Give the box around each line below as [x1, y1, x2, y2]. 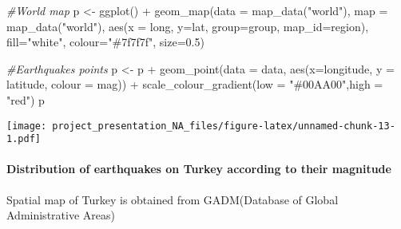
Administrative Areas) [6, 207, 115, 223]
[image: [6, 120, 47, 132]
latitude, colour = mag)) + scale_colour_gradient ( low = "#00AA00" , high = [6, 76, 383, 93]
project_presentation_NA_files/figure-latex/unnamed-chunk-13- [52, 120, 395, 132]
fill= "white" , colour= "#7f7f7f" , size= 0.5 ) [6, 34, 204, 50]
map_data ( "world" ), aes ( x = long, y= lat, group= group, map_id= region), [6, 18, 369, 34]
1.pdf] [6, 133, 41, 145]
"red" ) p [6, 91, 45, 108]
